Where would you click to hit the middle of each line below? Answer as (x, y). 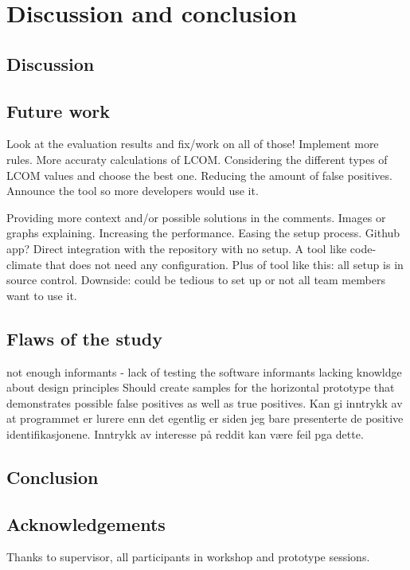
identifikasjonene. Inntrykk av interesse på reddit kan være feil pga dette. (185, 433)
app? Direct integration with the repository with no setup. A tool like (177, 248)
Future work (59, 110)
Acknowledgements (86, 523)
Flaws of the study (84, 338)
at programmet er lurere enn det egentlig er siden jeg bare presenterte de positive (205, 418)
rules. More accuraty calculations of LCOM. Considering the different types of (197, 159)
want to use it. (42, 295)
